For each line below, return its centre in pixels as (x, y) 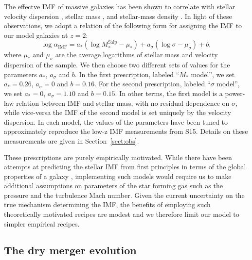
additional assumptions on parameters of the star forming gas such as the (113, 186)
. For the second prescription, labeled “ (153, 84)
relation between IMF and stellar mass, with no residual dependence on (123, 103)
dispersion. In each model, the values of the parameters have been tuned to (116, 122)
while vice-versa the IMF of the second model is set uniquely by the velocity (117, 112)
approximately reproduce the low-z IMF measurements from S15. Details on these (126, 131)
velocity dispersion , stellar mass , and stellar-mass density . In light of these (118, 16)
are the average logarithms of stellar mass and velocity (137, 55)
